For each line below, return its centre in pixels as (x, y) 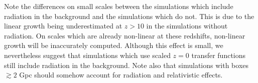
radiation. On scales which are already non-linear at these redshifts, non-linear (125, 35)
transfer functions (219, 55)
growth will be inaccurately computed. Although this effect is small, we (114, 45)
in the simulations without (187, 26)
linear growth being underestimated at (63, 26)
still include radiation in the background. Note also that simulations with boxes (126, 65)
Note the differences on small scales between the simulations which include (119, 6)
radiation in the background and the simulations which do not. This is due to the (129, 16)
